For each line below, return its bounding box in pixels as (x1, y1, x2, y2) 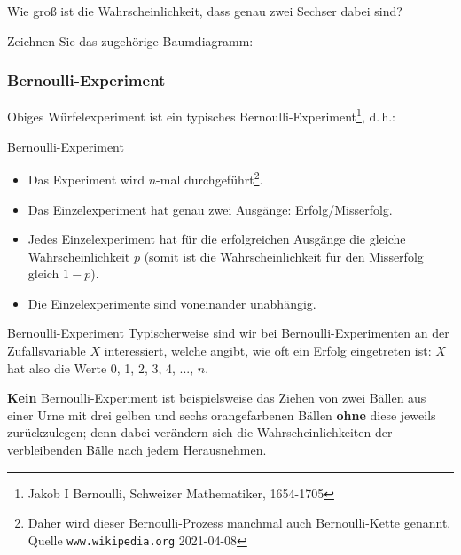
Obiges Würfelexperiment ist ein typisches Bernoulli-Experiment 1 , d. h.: (7, 105, 396, 126)
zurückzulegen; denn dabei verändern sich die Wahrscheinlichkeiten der (7, 423, 393, 442)
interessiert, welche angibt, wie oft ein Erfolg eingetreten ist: (104, 341, 432, 360)
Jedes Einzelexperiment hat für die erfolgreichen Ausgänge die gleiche (27, 230, 406, 248)
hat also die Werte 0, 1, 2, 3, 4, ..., (7, 358, 194, 377)
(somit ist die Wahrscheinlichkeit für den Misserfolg (144, 246, 424, 265)
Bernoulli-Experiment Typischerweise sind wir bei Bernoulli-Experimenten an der (7, 324, 449, 342)
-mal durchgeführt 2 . (156, 168, 263, 188)
